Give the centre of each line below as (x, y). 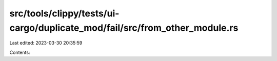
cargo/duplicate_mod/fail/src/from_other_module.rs (124, 28)
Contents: (20, 52)
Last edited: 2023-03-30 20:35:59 (46, 43)
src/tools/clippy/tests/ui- (64, 13)
